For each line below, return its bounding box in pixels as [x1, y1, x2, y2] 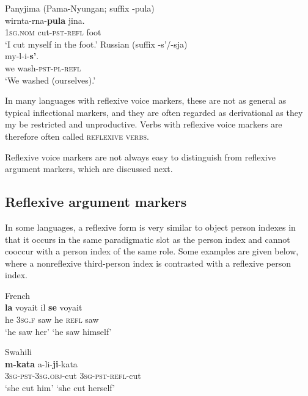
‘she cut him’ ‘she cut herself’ [5, 381, 115, 394]
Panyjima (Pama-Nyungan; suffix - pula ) [5, 2, 155, 14]
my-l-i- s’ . [5, 49, 39, 62]
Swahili [5, 345, 32, 358]
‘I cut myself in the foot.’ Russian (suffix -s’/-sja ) [5, 37, 188, 50]
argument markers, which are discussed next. [5, 162, 173, 175]
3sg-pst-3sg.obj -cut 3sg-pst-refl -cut [5, 369, 141, 382]
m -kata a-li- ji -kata [5, 357, 78, 370]
